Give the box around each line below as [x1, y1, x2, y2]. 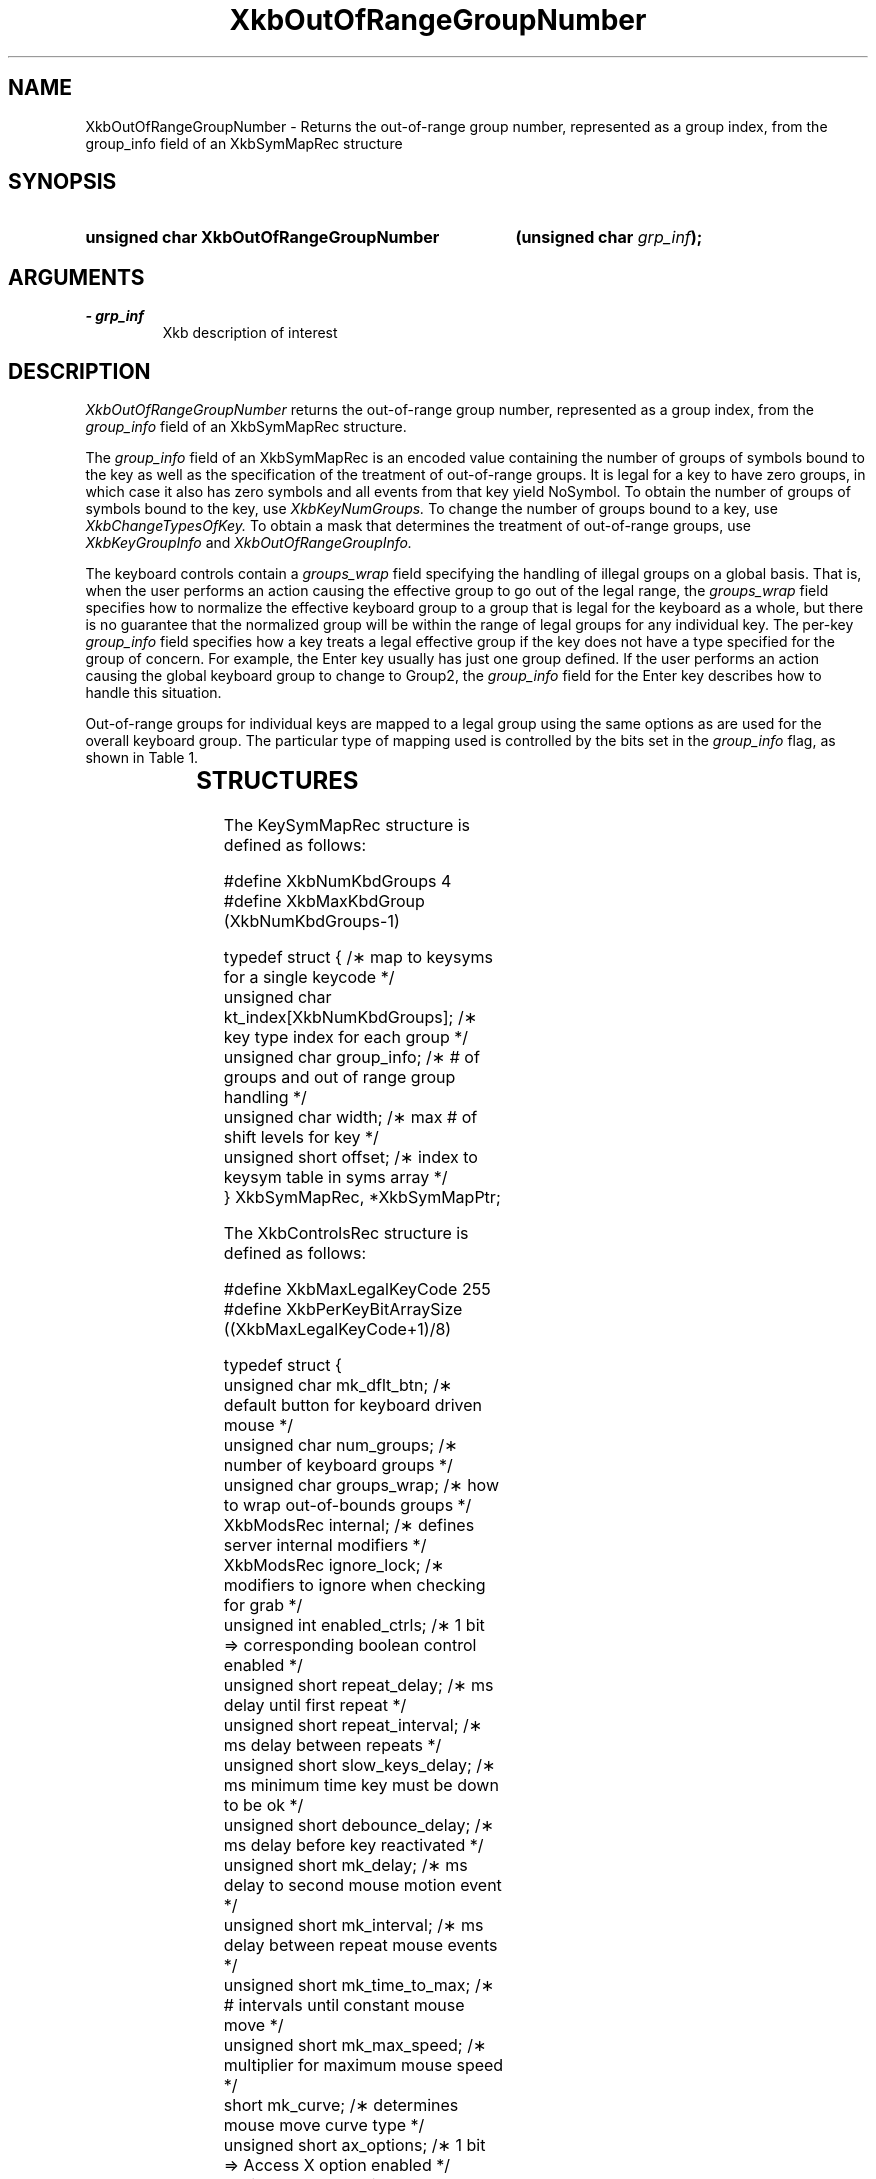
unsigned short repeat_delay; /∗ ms [223, 1675, 494, 1696]
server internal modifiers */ [223, 1535, 427, 1556]
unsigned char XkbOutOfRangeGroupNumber [85, 227, 440, 248]
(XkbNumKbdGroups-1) [223, 911, 400, 932]
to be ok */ [223, 1795, 304, 1816]
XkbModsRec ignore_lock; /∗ [223, 1555, 445, 1576]
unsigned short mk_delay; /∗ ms [223, 1855, 468, 1876]
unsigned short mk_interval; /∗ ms [223, 1915, 484, 1936]
